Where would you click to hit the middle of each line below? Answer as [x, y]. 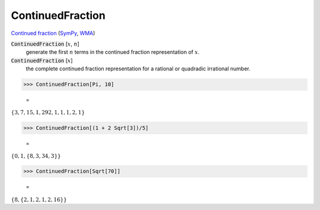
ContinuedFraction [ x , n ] [45, 44]
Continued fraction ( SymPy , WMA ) [53, 33]
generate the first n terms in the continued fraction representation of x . [113, 52]
